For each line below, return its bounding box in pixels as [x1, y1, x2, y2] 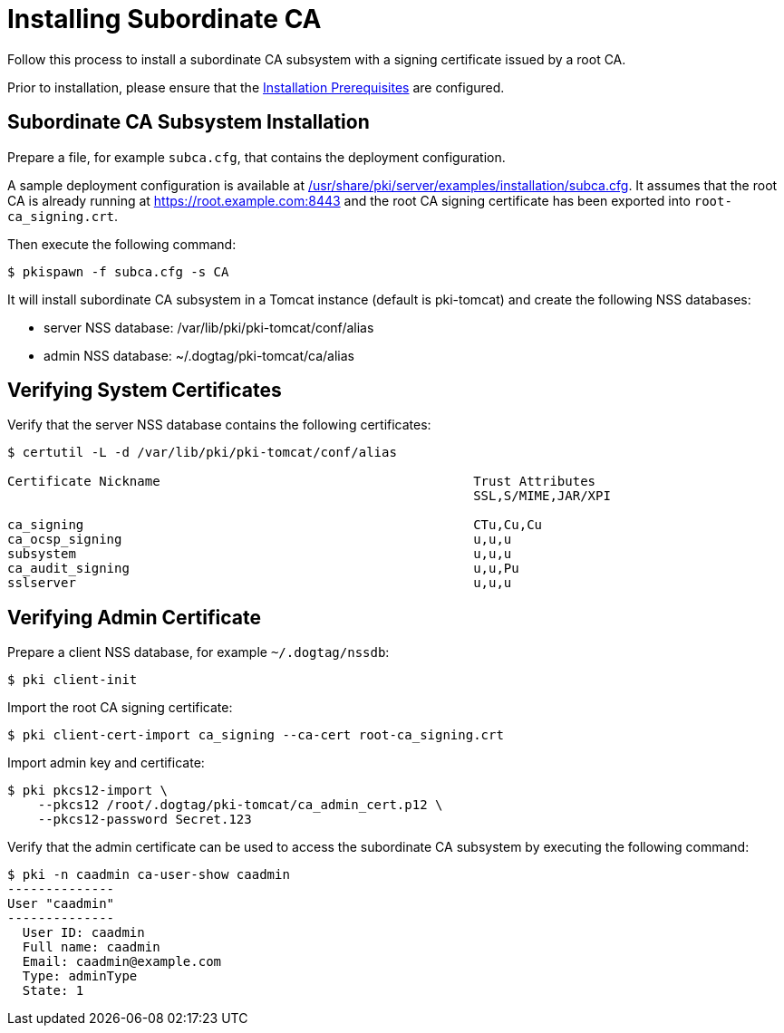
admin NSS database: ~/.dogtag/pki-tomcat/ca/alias [44, 347, 355, 363]
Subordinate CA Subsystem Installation [7, 111, 370, 134]
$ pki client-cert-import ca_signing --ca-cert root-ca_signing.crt [7, 728, 504, 743]
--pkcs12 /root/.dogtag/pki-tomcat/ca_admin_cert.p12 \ [37, 797, 443, 813]
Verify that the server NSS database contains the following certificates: [7, 417, 431, 433]
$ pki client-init [7, 672, 138, 688]
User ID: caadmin [22, 925, 145, 941]
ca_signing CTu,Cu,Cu [7, 517, 543, 533]
